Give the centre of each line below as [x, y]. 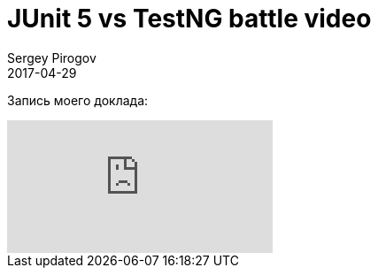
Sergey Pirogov [52, 57]
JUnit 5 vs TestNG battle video [189, 19]
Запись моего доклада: [78, 100]
